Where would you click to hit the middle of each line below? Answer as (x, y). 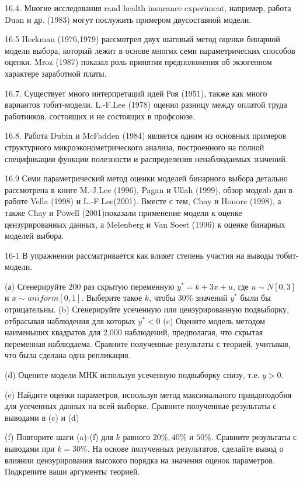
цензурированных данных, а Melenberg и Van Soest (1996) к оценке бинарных (145, 224)
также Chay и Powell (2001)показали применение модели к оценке (123, 212)
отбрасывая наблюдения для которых (70, 320)
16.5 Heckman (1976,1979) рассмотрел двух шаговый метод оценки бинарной (142, 39)
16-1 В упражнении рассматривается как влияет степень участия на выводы (139, 255)
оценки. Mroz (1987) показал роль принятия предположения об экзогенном (138, 62)
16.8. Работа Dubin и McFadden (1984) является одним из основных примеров (146, 135)
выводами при (30, 448)
